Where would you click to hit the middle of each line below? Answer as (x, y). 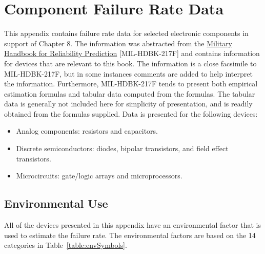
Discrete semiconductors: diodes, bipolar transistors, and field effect (122, 148)
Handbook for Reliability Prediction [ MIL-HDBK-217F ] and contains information (132, 53)
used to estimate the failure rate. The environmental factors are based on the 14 (130, 235)
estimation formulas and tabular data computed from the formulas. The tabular (130, 93)
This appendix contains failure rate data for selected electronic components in (126, 33)
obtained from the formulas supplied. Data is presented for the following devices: (131, 113)
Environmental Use (56, 203)
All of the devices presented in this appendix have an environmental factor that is (132, 225)
